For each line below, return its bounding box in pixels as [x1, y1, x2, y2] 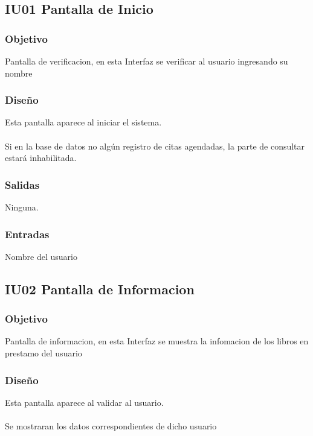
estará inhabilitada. [5, 151, 77, 164]
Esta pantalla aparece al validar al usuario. [5, 396, 164, 408]
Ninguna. [5, 201, 39, 213]
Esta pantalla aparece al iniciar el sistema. [5, 116, 162, 128]
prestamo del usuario [5, 347, 82, 359]
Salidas [5, 177, 40, 192]
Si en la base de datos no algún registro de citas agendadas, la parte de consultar [5, 139, 305, 152]
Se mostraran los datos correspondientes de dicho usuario [5, 420, 217, 432]
